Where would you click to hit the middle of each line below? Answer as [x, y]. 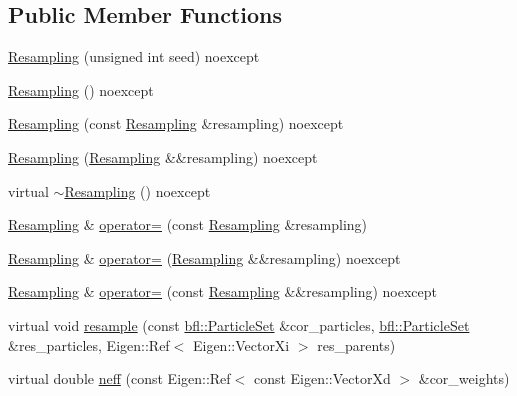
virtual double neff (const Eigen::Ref [119, 378]
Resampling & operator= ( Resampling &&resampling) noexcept [204, 257]
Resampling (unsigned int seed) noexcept [134, 56]
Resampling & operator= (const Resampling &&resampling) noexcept [223, 291]
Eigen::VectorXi [241, 344]
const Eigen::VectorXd [322, 378]
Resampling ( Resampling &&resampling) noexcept [163, 156]
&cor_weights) [464, 378]
